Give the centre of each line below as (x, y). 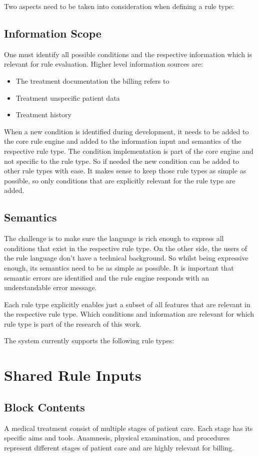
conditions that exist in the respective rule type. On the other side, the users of (125, 248)
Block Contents (44, 407)
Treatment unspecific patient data (68, 97)
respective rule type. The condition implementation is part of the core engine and (129, 151)
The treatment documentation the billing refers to (92, 80)
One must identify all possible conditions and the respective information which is (128, 54)
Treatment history (43, 115)
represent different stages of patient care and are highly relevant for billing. (119, 447)
